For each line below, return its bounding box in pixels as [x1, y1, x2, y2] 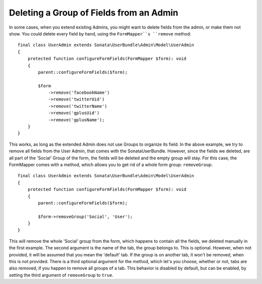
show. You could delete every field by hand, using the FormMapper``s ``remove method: [9, 31, 191, 36]
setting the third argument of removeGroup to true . [9, 272, 114, 278]
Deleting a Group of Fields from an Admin [9, 7, 179, 18]
